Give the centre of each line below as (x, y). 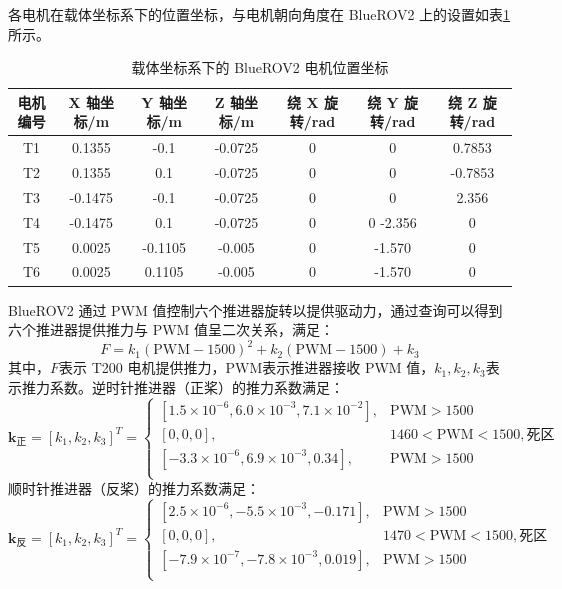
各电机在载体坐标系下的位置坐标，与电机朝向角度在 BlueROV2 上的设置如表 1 (259, 14)
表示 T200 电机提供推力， (142, 367)
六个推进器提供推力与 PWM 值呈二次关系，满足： (171, 329)
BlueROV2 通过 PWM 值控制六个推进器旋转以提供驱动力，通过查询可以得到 (255, 309)
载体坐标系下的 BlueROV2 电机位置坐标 (260, 67)
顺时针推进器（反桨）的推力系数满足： (134, 488)
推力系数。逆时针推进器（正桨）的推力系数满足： (182, 386)
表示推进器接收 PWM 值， (348, 367)
